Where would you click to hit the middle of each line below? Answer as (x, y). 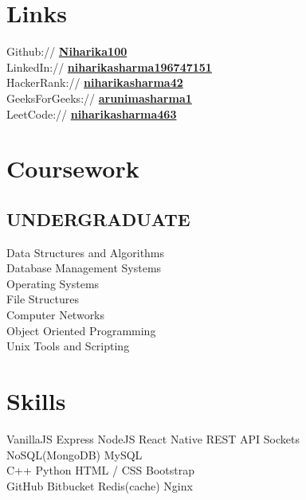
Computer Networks (56, 315)
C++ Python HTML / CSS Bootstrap (100, 470)
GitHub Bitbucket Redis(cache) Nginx (100, 485)
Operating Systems (53, 283)
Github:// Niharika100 (67, 51)
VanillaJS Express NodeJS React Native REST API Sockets (153, 438)
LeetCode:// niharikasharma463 (92, 113)
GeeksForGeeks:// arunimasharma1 (99, 98)
